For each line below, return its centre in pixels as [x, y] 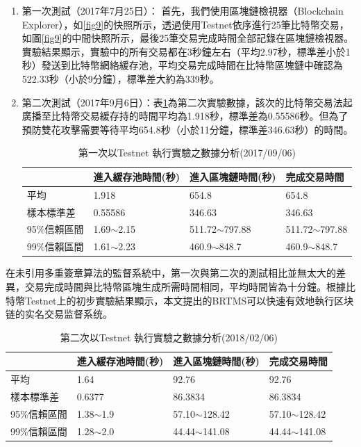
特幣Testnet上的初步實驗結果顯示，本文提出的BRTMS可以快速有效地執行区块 [180, 300]
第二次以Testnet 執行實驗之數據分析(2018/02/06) [169, 337]
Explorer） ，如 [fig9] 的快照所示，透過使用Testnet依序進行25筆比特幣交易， [185, 24]
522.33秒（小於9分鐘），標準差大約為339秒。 [120, 78]
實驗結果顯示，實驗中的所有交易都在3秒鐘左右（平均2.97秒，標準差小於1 [186, 51]
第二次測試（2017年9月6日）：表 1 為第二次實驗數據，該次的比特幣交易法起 [187, 102]
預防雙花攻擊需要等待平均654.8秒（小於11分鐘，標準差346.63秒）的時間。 [187, 129]
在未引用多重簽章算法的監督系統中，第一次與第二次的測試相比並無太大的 [171, 273]
